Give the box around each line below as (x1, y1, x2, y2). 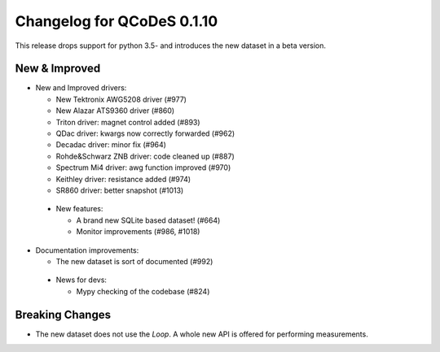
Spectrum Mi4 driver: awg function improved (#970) (55, 163, 231, 172)
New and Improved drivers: (35, 83, 127, 93)
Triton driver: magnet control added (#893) (55, 117, 200, 127)
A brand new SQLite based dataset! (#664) (76, 215, 221, 225)
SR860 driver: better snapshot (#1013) (55, 185, 184, 195)
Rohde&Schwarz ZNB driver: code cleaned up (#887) (55, 151, 235, 161)
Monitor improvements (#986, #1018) (76, 227, 200, 237)
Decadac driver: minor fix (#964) (55, 140, 167, 150)
